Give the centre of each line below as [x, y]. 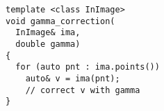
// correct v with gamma [83, 90]
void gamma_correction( [60, 21]
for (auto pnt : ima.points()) [88, 67]
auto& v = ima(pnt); [73, 78]
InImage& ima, [48, 33]
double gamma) [48, 44]
